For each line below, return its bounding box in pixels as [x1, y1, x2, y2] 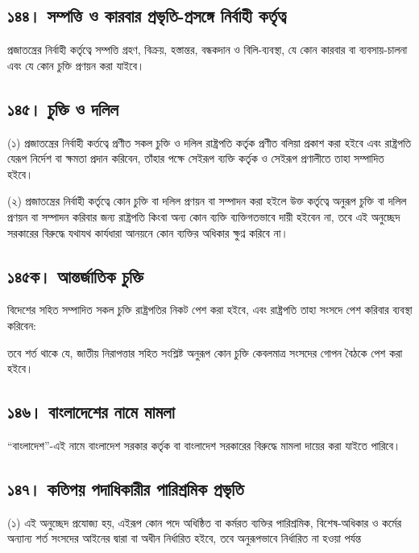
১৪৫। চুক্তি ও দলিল [7, 96, 118, 121]
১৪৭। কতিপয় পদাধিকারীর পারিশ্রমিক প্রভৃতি [7, 476, 244, 501]
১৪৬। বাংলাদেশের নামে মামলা [7, 399, 175, 424]
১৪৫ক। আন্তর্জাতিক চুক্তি [7, 263, 143, 288]
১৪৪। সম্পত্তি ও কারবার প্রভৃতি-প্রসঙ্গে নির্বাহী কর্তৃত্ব [7, 3, 286, 28]
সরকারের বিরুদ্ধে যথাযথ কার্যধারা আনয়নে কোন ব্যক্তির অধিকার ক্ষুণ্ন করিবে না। [7, 224, 288, 241]
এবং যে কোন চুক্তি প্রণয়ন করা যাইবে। [7, 56, 145, 73]
